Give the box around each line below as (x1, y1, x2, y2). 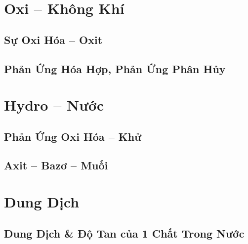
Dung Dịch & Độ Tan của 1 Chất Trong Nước (4, 225, 245, 241)
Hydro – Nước (4, 95, 104, 115)
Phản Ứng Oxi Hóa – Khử (4, 128, 142, 144)
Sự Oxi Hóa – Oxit (4, 32, 103, 47)
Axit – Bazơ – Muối (4, 158, 108, 173)
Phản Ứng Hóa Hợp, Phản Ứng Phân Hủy (4, 61, 226, 76)
